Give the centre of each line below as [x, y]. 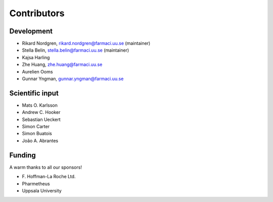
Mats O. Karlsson [40, 105]
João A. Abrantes [40, 140]
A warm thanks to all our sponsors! [45, 167]
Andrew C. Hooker [41, 112]
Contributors [37, 13]
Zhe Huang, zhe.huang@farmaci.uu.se [62, 65]
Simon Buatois [37, 134]
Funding [23, 155]
